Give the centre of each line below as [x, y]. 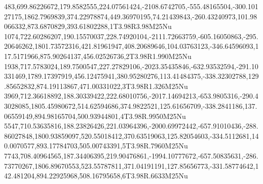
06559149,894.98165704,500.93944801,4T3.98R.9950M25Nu [95, 116]
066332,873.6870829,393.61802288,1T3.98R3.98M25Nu [88, 26]
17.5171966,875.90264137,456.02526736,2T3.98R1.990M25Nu [98, 56]
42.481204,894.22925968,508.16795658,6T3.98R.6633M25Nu [96, 176]
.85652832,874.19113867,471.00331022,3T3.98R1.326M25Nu [96, 86]
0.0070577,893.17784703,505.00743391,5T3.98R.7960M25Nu [96, 146]
